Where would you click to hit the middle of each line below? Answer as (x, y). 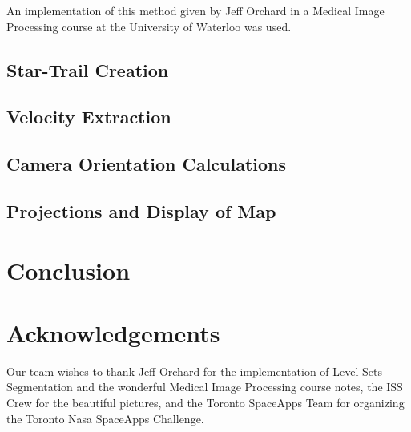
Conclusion (68, 270)
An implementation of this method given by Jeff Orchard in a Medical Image (195, 10)
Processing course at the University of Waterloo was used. (149, 26)
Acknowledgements (113, 332)
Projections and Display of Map (141, 210)
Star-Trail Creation (88, 69)
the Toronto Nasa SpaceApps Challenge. (105, 418)
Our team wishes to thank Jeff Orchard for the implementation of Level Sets (194, 371)
